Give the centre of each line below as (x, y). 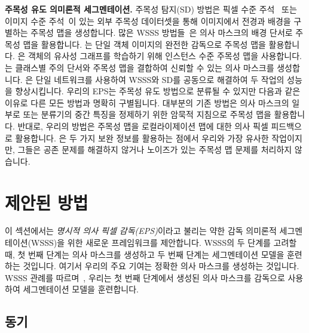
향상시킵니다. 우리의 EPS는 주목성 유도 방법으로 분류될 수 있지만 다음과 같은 (158, 91)
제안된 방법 (47, 202)
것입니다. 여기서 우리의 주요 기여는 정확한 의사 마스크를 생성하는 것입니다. (161, 266)
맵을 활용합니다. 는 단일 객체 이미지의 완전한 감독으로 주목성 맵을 (144, 44)
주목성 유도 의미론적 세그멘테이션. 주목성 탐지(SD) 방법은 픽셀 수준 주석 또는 (151, 9)
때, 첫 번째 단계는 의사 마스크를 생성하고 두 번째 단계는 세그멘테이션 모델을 (145, 254)
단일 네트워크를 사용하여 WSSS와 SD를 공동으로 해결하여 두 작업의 (160, 79)
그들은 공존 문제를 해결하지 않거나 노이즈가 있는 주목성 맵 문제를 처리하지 (155, 149)
